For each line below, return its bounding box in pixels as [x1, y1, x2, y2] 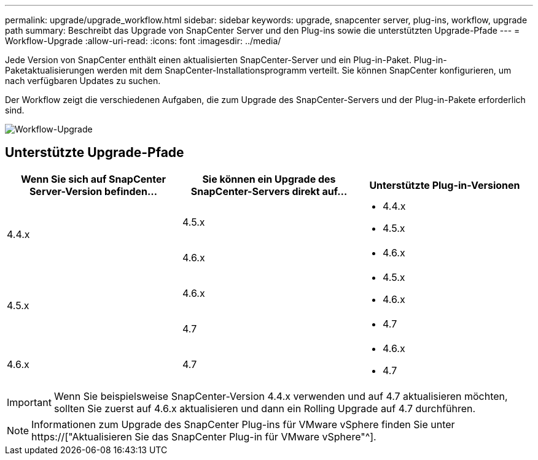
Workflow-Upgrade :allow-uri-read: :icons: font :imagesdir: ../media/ [5, 36, 281, 46]
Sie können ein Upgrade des [202, 172, 336, 185]
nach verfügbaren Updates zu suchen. [5, 75, 161, 86]
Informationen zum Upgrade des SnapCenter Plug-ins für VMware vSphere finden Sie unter [31, 418, 455, 431]
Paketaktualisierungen [5, 65, 95, 75]
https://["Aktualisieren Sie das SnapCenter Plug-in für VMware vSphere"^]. [31, 430, 376, 443]
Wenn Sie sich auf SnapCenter [21, 172, 166, 185]
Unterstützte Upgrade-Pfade [5, 145, 184, 161]
